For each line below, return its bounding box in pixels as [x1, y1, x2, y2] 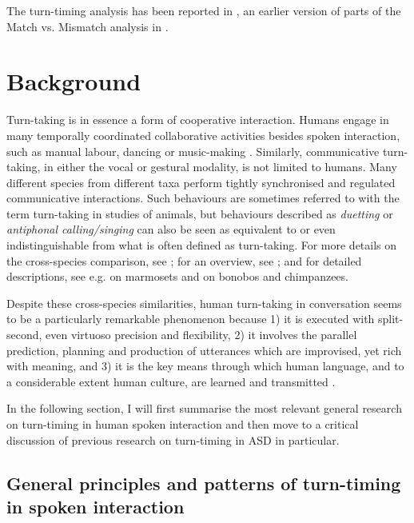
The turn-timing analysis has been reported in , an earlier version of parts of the [6, 2, 401, 18]
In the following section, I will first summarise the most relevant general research [6, 400, 402, 417]
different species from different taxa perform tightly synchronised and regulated [6, 174, 396, 190]
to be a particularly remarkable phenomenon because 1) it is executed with [6, 310, 375, 327]
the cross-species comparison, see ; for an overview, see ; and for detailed [6, 252, 362, 269]
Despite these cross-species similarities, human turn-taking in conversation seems [6, 294, 402, 311]
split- [378, 310, 404, 327]
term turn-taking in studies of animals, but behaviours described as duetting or [6, 205, 393, 222]
